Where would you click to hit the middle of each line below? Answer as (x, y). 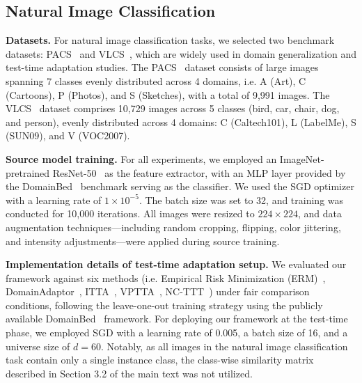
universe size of (38, 346)
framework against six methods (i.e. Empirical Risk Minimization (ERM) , (166, 278)
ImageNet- (302, 158)
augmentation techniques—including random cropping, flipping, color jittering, (173, 227)
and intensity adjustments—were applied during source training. (143, 241)
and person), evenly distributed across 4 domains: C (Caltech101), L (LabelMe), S (181, 122)
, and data (320, 213)
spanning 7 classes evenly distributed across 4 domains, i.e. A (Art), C (156, 80)
